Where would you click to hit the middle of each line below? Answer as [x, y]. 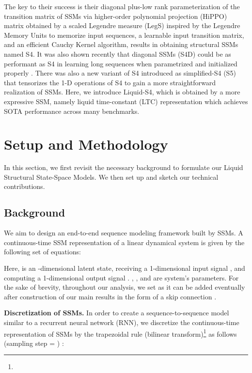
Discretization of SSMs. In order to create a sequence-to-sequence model [117, 313]
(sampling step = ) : [34, 343]
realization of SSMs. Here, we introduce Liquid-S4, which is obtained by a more [122, 92]
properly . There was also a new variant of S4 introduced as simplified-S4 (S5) [120, 73]
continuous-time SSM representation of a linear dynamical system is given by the [124, 242]
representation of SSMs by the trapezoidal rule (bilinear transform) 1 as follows [120, 333]
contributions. [24, 186]
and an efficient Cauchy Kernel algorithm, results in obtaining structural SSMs [121, 44]
